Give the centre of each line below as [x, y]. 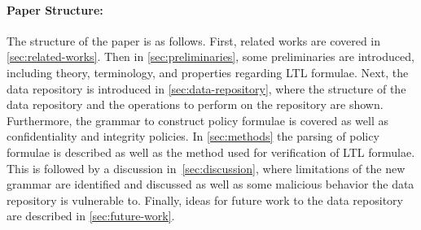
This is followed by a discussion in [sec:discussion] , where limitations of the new [206, 168]
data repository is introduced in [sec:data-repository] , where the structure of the [206, 88]
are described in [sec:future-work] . [91, 216]
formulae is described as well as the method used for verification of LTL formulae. [211, 152]
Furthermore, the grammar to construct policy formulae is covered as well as [197, 120]
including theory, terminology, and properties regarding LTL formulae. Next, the [208, 72]
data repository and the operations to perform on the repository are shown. [195, 104]
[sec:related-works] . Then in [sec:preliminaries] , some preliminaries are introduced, [210, 56]
